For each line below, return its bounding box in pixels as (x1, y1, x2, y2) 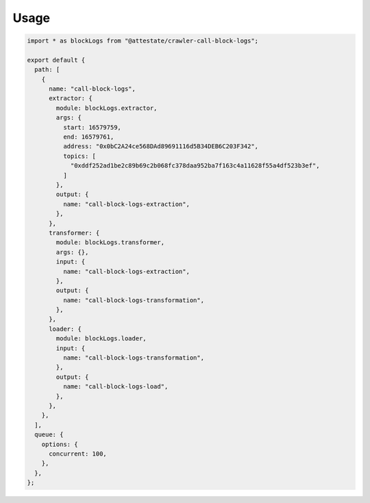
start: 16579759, (62, 124, 121, 131)
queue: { (34, 431, 64, 438)
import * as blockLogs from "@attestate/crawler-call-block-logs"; (27, 37, 259, 45)
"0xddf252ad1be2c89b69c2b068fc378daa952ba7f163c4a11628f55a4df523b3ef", (70, 162, 320, 169)
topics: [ (62, 152, 96, 160)
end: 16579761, (62, 133, 114, 141)
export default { (27, 56, 86, 64)
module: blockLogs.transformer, (56, 239, 164, 246)
